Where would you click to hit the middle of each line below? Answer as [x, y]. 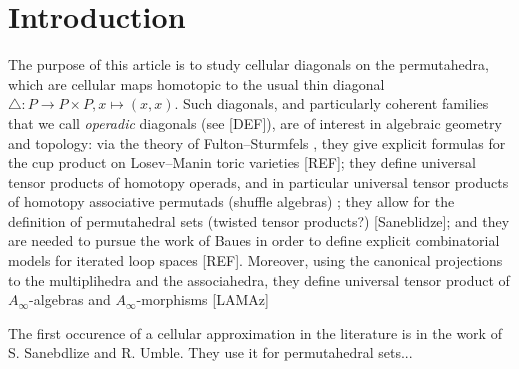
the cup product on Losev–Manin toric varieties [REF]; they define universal [242, 162]
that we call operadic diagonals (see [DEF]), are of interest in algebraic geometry [255, 122]
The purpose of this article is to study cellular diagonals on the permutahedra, [248, 64]
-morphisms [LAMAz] [202, 299]
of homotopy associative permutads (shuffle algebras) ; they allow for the [231, 201]
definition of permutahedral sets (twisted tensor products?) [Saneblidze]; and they [259, 220]
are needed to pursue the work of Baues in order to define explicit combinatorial [254, 240]
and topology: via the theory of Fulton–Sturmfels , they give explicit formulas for [257, 142]
